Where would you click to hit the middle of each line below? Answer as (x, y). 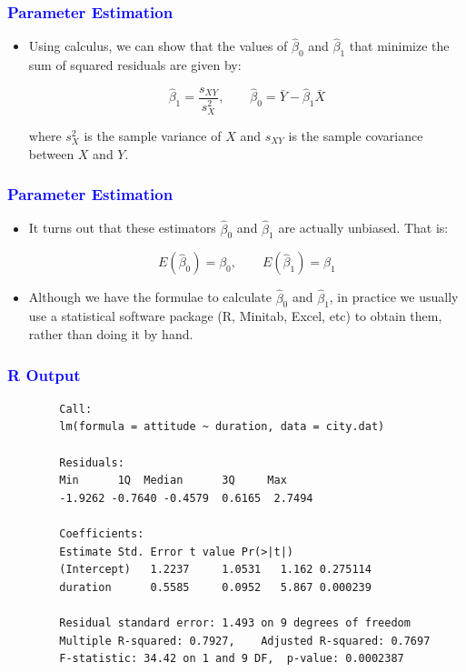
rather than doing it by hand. (111, 334)
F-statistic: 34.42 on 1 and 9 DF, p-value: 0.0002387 (232, 659)
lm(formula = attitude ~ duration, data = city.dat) (222, 427)
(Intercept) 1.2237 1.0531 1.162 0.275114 (215, 570)
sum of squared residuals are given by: (135, 65)
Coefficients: (102, 533)
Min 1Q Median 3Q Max (173, 481)
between (51, 153)
